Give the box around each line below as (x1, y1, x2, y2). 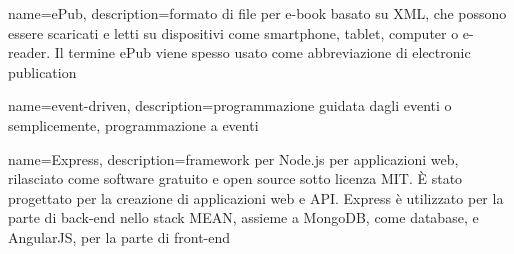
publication (8, 61, 77, 82)
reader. (8, 42, 51, 63)
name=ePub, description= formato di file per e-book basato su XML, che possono (8, 3, 507, 23)
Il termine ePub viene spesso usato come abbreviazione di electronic (54, 42, 471, 63)
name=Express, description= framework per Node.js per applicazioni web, (8, 148, 459, 169)
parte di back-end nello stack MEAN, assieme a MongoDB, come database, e (8, 207, 479, 228)
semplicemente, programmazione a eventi (8, 114, 259, 135)
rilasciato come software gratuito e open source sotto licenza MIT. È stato (8, 168, 463, 189)
